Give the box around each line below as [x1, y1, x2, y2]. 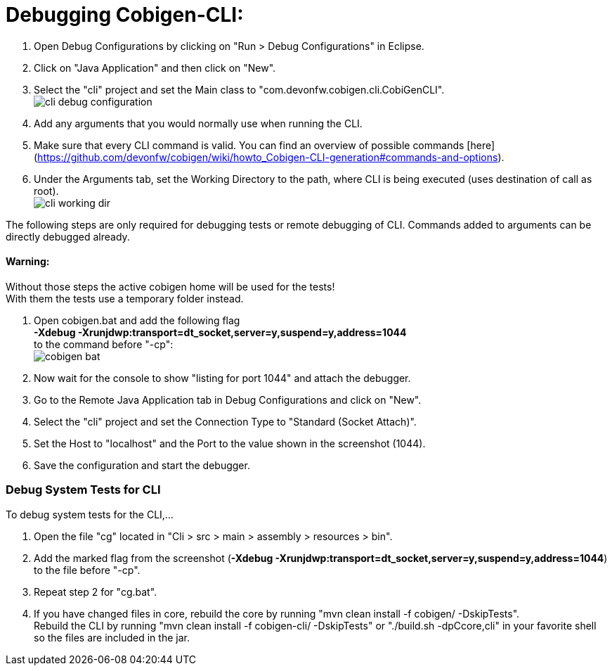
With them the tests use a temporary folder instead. [6, 292, 244, 305]
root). [34, 184, 59, 197]
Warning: [6, 255, 50, 268]
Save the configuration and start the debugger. [34, 459, 250, 471]
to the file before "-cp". [34, 563, 141, 576]
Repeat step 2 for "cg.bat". [34, 585, 157, 598]
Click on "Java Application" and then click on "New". [34, 61, 276, 74]
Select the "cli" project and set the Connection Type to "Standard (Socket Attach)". [34, 415, 417, 428]
